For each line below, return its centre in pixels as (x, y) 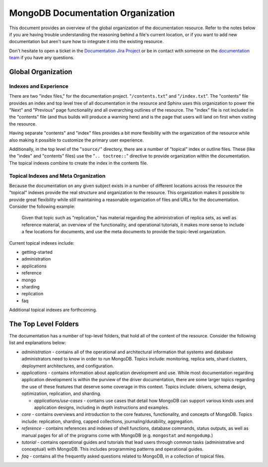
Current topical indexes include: (42, 243)
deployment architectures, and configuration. (68, 366)
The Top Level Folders (44, 324)
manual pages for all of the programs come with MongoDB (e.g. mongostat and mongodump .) (117, 435)
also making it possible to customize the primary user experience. (76, 140)
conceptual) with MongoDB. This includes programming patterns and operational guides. (112, 449)
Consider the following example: (42, 206)
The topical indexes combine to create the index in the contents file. (79, 163)
